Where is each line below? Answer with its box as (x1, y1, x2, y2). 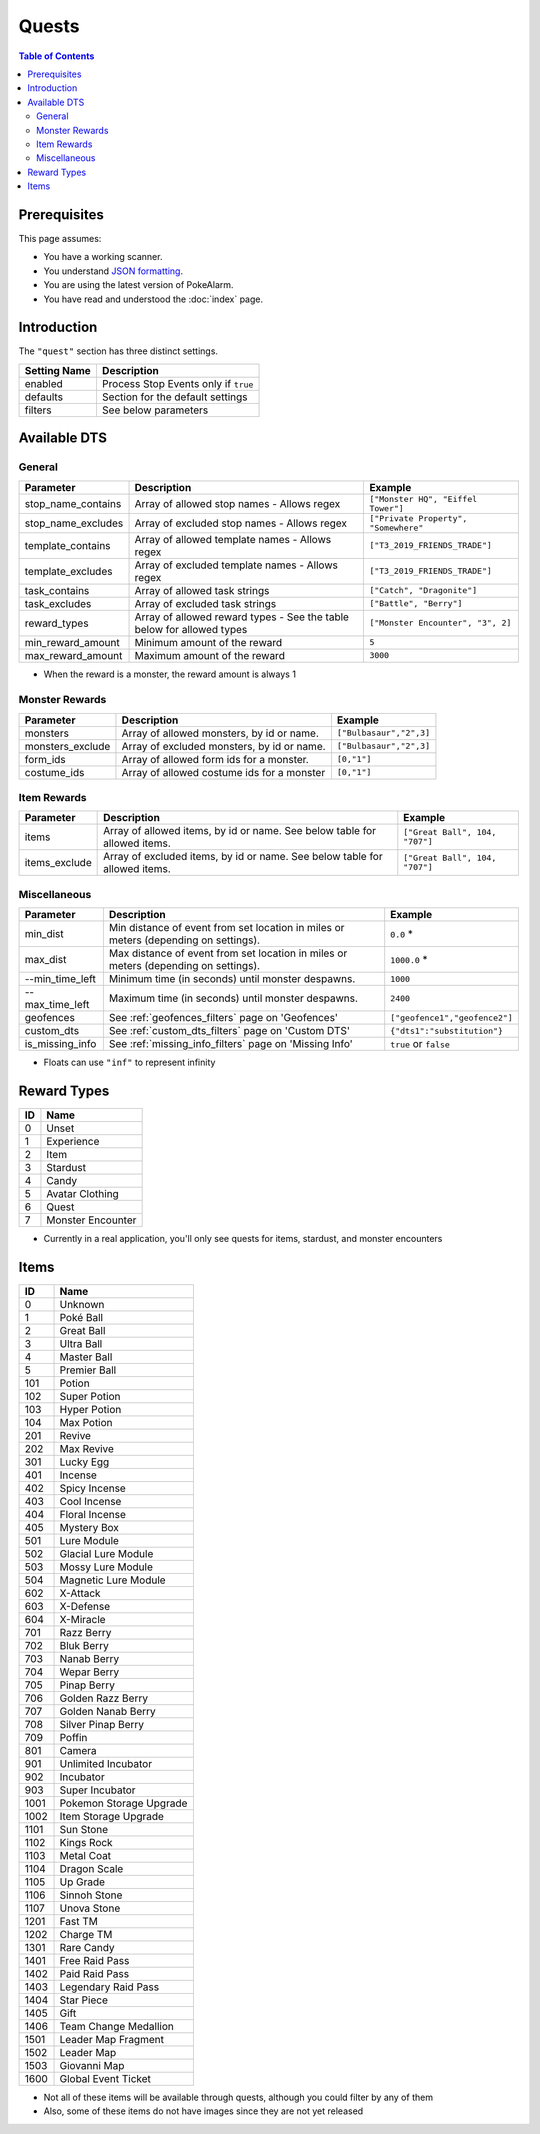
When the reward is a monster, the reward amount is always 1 (43, 668, 297, 680)
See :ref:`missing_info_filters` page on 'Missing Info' (108, 1037, 354, 1051)
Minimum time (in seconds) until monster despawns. (108, 972, 356, 986)
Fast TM (59, 1915, 99, 1929)
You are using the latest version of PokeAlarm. (43, 279, 234, 291)
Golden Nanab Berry (59, 1705, 157, 1719)
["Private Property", (369, 513, 468, 524)
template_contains (24, 538, 111, 552)
